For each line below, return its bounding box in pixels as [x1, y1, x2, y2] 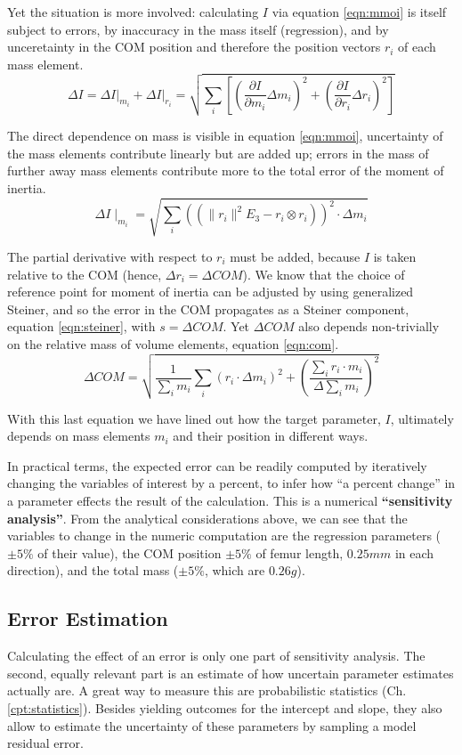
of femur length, [255, 543, 344, 562]
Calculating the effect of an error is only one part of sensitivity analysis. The [7, 646, 426, 665]
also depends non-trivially [298, 317, 440, 336]
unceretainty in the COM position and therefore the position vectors [7, 37, 381, 56]
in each [394, 543, 434, 562]
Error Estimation [7, 605, 168, 632]
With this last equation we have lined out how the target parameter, [7, 409, 381, 427]
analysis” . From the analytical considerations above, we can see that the [7, 508, 408, 527]
